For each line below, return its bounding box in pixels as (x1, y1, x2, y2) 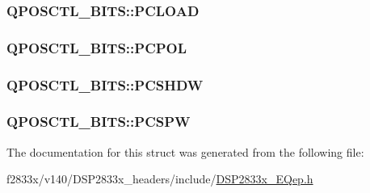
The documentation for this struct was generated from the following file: (6, 143, 364, 160)
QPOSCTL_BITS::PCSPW (6, 111, 191, 132)
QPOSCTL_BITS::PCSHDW (6, 74, 204, 94)
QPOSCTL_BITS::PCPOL (6, 37, 187, 57)
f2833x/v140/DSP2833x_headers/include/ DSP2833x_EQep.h (6, 170, 313, 187)
